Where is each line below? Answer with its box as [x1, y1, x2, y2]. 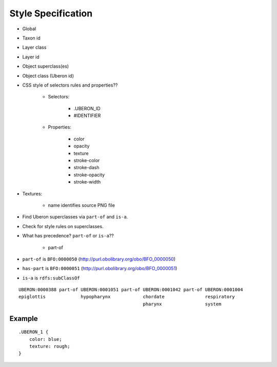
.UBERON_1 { [18, 329, 49, 335]
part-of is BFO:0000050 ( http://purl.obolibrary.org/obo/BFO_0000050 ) [22, 256, 176, 262]
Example [9, 314, 38, 323]
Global [22, 26, 36, 32]
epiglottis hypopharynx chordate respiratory [18, 294, 235, 300]
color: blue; [29, 336, 62, 342]
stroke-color [73, 157, 100, 164]
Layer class [22, 44, 47, 51]
